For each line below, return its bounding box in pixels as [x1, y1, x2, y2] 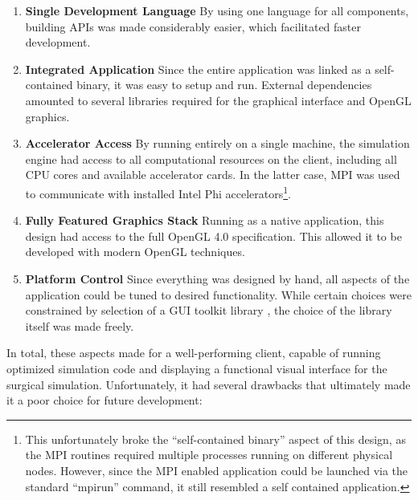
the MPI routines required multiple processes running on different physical [25, 446, 393, 463]
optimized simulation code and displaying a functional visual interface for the [6, 360, 387, 376]
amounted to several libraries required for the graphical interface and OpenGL [25, 91, 412, 108]
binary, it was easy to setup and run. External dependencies [76, 76, 372, 93]
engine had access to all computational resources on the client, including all [25, 150, 397, 167]
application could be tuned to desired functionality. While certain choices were [25, 286, 412, 303]
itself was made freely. [25, 317, 134, 334]
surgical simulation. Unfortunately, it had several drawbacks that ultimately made [6, 376, 411, 392]
